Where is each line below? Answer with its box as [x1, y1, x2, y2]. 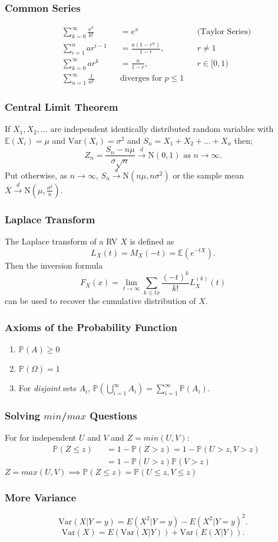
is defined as [130, 234, 174, 247]
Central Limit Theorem [5, 99, 118, 114]
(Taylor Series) [197, 28, 251, 37]
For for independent [5, 431, 77, 444]
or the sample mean [173, 168, 244, 181]
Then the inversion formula [5, 259, 103, 271]
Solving [5, 408, 41, 423]
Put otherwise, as [5, 168, 68, 181]
